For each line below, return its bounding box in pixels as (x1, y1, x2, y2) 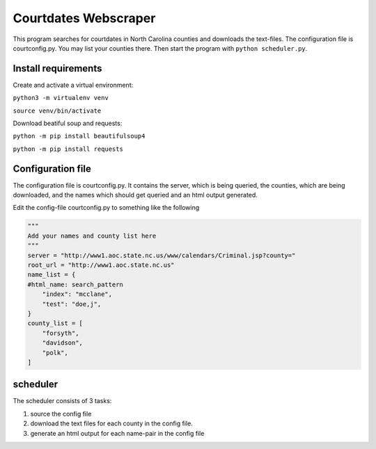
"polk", (42, 348, 69, 357)
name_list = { (27, 271, 76, 279)
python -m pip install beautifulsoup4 (13, 132, 146, 140)
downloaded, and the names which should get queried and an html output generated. (13, 191, 258, 199)
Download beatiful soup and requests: (13, 119, 123, 128)
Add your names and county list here (27, 231, 157, 240)
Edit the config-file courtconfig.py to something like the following (13, 204, 200, 212)
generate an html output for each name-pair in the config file (30, 429, 205, 437)
